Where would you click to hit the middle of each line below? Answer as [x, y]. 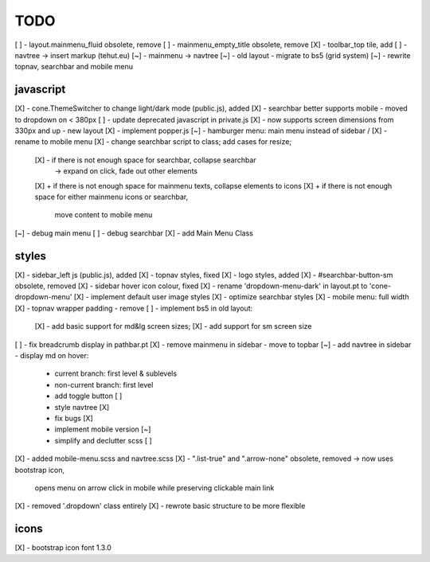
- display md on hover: [52, 355]
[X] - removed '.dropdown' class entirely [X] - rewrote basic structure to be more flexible [160, 506]
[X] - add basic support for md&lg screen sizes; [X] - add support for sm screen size [173, 326]
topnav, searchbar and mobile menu [74, 67]
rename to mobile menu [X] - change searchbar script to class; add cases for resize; [153, 142]
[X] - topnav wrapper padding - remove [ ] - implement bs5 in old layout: [134, 308]
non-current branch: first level [104, 384]
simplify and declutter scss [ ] [104, 440]
